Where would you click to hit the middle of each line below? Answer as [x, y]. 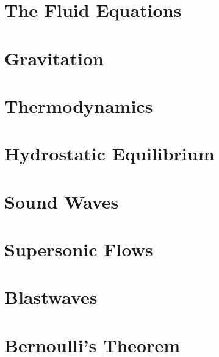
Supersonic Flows [79, 249]
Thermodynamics [79, 105]
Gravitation [54, 58]
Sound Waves [62, 201]
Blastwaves [51, 297]
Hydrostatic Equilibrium [109, 153]
